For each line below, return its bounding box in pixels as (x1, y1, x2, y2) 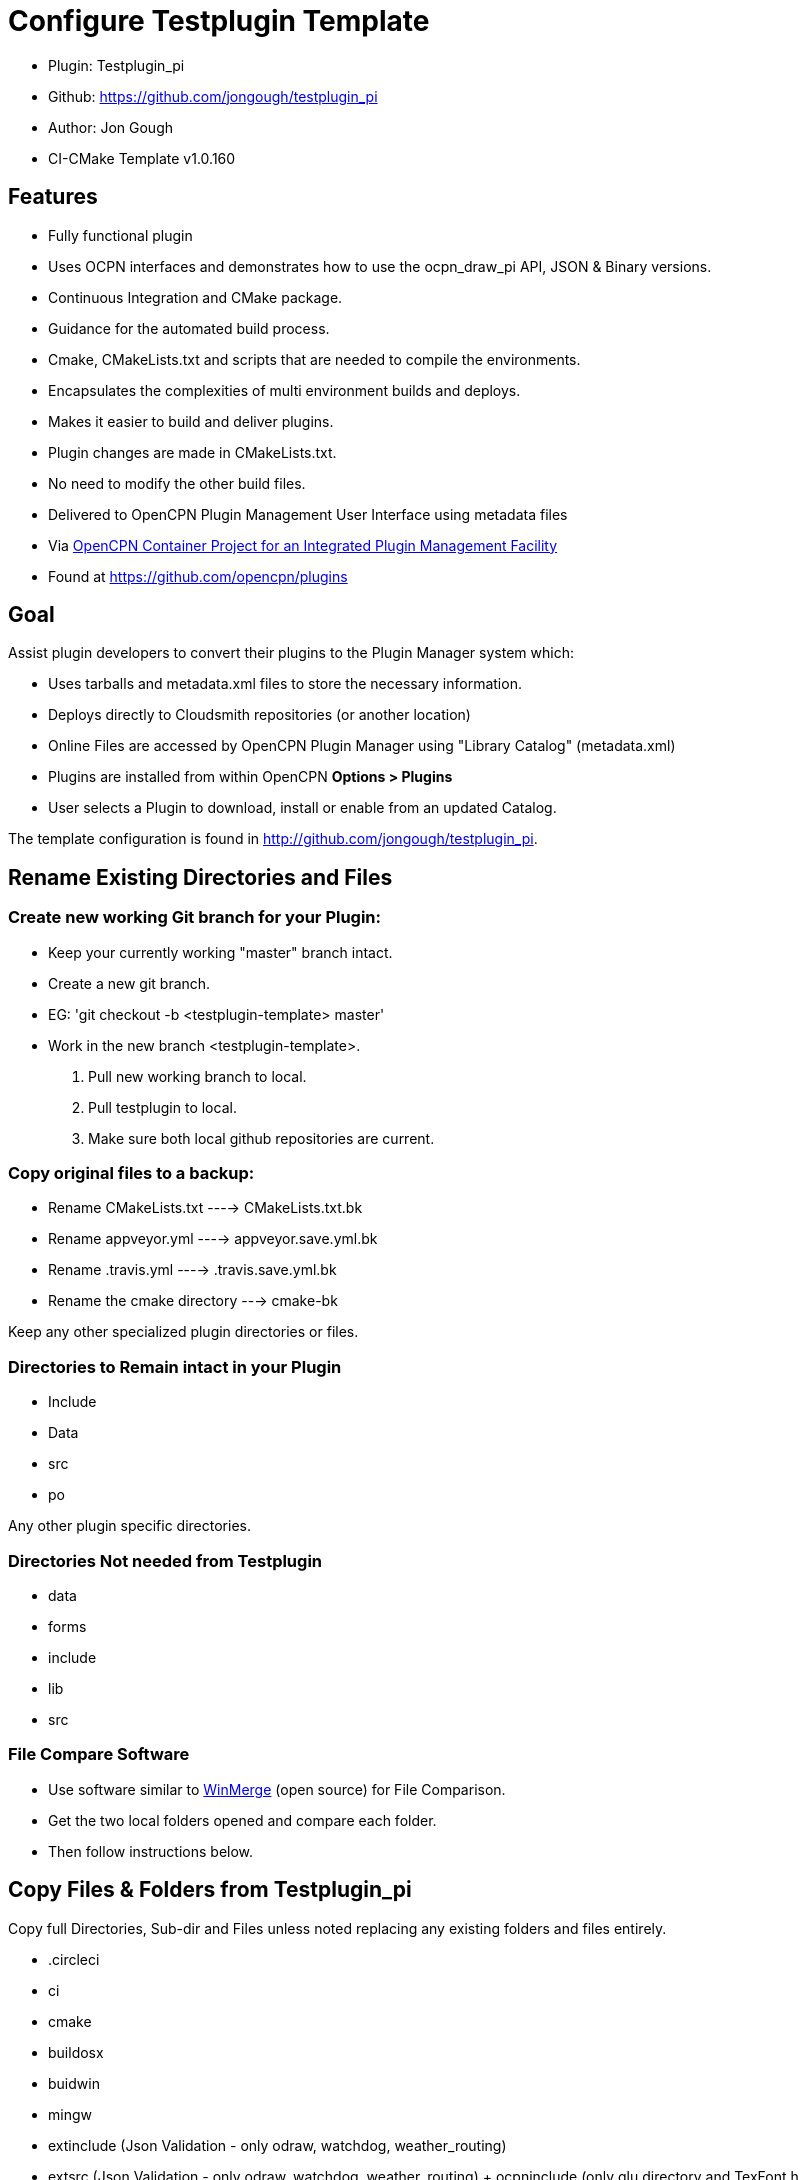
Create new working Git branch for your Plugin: (8, 907, 382, 928)
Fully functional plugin (48, 226, 193, 244)
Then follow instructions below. (48, 1842, 254, 1860)
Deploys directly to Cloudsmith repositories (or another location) (48, 706, 471, 724)
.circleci (48, 1950, 100, 1968)
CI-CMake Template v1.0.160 (48, 149, 236, 167)
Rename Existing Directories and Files (8, 864, 393, 890)
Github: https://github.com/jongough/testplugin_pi (48, 87, 378, 105)
